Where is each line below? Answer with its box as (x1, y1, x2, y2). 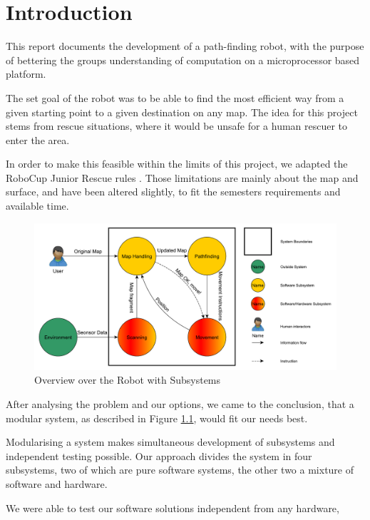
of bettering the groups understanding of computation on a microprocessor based (6, 52, 360, 67)
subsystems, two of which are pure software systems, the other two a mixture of (6, 462, 354, 477)
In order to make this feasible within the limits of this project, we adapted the (6, 156, 348, 171)
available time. (6, 198, 69, 213)
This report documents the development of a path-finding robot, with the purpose (6, 39, 364, 53)
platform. (6, 66, 46, 81)
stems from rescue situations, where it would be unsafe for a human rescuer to (6, 118, 348, 133)
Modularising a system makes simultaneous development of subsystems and (6, 434, 335, 449)
